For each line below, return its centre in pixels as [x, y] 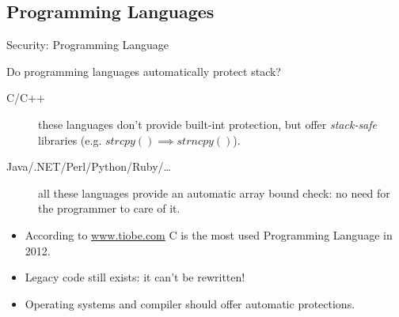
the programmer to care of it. [109, 208]
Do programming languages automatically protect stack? [144, 71]
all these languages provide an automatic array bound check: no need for [214, 192]
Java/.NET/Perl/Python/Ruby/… [89, 166]
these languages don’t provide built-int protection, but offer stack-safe [208, 124]
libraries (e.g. [70, 140]
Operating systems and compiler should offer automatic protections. [190, 303]
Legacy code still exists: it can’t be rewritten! [135, 277]
